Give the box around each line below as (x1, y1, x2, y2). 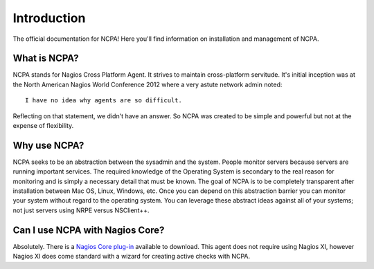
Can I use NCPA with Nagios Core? (12, 224, 165, 236)
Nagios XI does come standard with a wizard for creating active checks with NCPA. (12, 252, 251, 261)
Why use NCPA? (12, 139, 84, 151)
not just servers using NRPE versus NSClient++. (12, 206, 150, 214)
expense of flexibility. (12, 122, 74, 130)
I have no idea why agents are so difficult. (25, 97, 183, 104)
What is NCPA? (12, 53, 79, 64)
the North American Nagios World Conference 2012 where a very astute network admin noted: (12, 80, 283, 89)
